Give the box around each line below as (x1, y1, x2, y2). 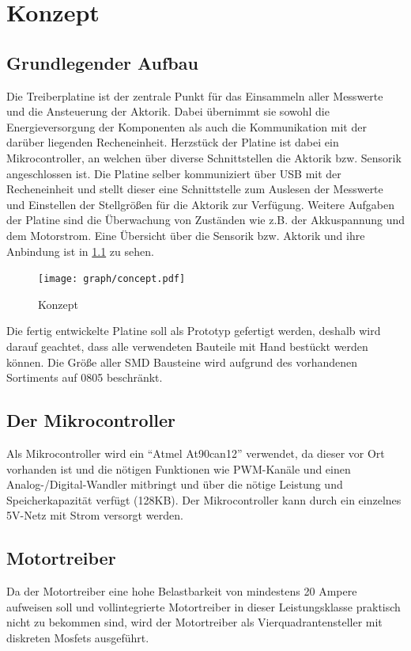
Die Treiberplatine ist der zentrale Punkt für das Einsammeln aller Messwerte (6, 87, 383, 104)
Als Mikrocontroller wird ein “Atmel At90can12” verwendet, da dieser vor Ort (6, 444, 385, 461)
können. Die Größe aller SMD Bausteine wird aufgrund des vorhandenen (6, 353, 358, 370)
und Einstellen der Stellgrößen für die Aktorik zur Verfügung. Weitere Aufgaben (6, 196, 395, 212)
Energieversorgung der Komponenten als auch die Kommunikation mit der (6, 118, 367, 135)
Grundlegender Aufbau (6, 50, 198, 74)
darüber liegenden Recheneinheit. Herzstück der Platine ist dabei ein (6, 134, 339, 150)
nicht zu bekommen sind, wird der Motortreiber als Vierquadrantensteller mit (6, 614, 383, 630)
